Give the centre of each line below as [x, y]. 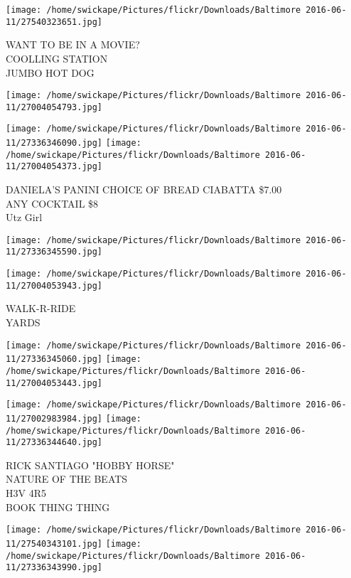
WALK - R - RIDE [41, 308]
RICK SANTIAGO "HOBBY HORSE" [90, 465]
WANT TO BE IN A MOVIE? [73, 44]
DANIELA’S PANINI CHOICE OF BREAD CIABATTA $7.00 [144, 189]
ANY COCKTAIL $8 [52, 203]
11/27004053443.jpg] [54, 383]
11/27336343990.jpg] [54, 568]
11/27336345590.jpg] [54, 252]
